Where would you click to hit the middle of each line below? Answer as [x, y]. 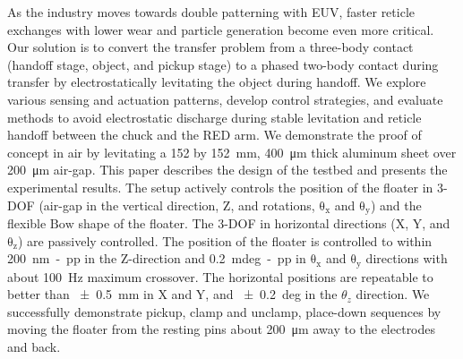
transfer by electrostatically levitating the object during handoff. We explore [217, 82]
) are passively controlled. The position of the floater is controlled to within [225, 240]
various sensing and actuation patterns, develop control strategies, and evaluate [225, 99]
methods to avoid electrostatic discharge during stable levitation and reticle [214, 117]
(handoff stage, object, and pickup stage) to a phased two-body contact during [223, 64]
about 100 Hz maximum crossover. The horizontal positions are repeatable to [220, 276]
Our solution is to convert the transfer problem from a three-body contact [210, 47]
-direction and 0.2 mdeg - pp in [217, 258]
